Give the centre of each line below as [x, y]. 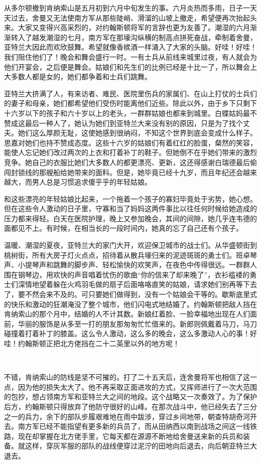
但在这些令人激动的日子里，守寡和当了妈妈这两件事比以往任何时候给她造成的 [130, 208]
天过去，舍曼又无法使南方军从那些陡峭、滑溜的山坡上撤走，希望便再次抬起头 [130, 17]
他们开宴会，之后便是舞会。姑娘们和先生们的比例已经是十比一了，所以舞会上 [130, 66]
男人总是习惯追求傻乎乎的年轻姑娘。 [92, 182]
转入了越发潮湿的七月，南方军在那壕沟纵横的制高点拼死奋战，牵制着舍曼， [134, 37]
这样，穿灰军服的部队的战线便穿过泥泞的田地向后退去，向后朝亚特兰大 [141, 446]
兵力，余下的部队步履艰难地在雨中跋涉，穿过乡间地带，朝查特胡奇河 [137, 416]
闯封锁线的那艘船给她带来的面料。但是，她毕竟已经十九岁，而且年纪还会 [123, 172]
